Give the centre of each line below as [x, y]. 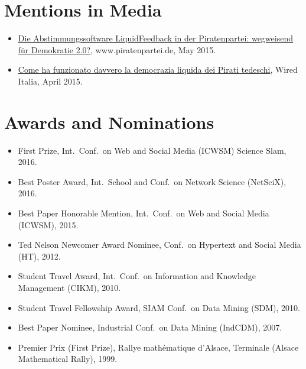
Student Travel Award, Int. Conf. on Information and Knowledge [137, 276]
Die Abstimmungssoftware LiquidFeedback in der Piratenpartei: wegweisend [155, 38]
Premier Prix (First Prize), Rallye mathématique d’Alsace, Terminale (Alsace [158, 347]
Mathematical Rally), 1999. [68, 359]
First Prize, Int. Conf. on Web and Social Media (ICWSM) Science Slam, [152, 150]
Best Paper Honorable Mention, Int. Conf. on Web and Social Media [144, 213]
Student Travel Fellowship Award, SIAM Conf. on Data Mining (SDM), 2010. [159, 307]
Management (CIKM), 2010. [69, 287]
